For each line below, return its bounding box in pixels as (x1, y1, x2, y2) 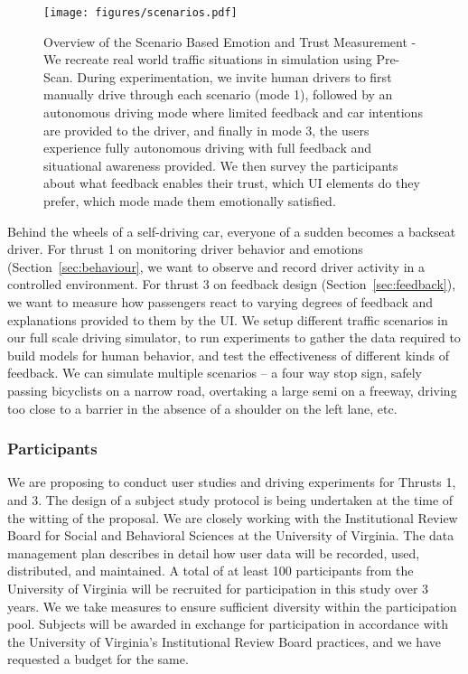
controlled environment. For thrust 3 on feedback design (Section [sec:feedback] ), (7, 275, 456, 294)
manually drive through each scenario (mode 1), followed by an (43, 85, 393, 104)
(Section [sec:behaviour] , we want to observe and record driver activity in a (7, 257, 426, 276)
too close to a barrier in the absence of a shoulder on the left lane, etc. (7, 398, 398, 417)
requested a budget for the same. (7, 650, 189, 669)
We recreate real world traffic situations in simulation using (43, 50, 372, 69)
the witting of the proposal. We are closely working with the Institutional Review (7, 508, 458, 527)
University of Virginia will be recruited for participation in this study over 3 (7, 578, 429, 597)
